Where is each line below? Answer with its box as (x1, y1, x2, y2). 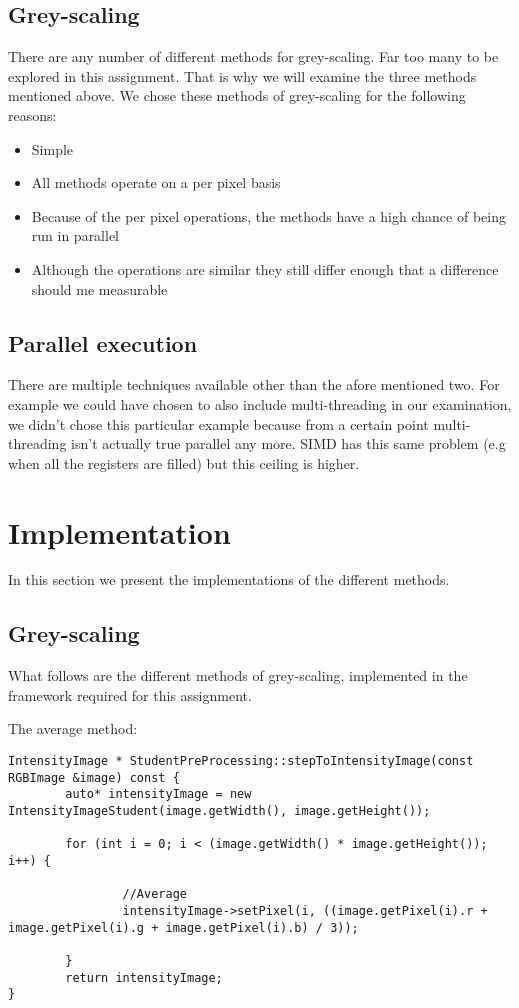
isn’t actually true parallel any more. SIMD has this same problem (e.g (71, 433, 506, 454)
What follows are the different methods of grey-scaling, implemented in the (8, 665, 468, 686)
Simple (31, 138, 74, 159)
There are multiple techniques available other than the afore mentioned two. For (8, 374, 500, 395)
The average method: (8, 718, 138, 739)
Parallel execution (8, 327, 198, 358)
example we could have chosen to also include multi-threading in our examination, (8, 393, 512, 414)
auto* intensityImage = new (65, 787, 252, 802)
